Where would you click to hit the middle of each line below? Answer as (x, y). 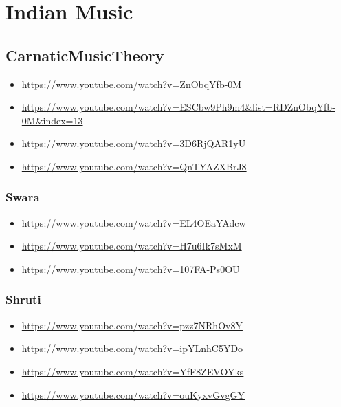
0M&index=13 (52, 120)
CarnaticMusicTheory (85, 55)
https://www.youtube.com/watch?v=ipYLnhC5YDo (132, 348)
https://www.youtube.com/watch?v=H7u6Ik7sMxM (132, 246)
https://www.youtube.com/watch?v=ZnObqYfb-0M (132, 84)
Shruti (23, 299)
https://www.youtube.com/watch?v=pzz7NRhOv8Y (132, 325)
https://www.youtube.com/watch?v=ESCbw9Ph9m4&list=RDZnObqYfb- (178, 107)
